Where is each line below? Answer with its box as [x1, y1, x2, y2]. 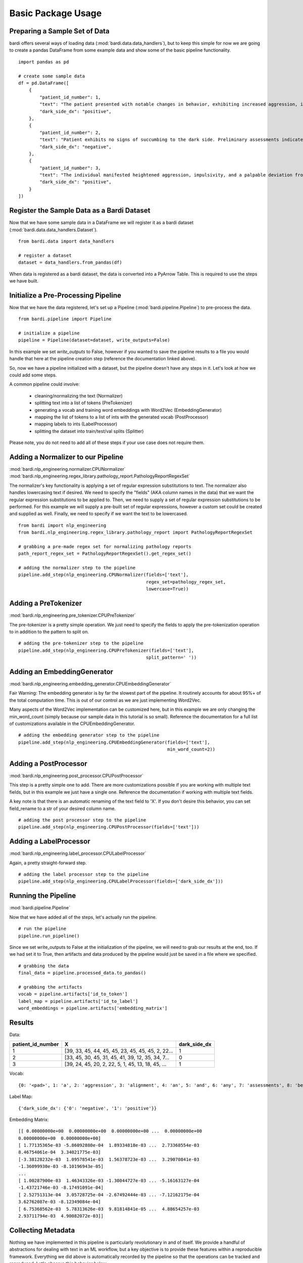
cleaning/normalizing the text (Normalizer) [34, 393, 123, 399]
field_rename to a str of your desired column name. [9, 805, 116, 811]
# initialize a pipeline [18, 330, 80, 336]
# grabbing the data [18, 963, 69, 968]
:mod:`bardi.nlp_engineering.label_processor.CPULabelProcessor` [9, 850, 146, 856]
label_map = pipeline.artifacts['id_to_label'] [18, 998, 138, 1004]
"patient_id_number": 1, [39, 94, 101, 100]
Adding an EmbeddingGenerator [9, 667, 114, 676]
